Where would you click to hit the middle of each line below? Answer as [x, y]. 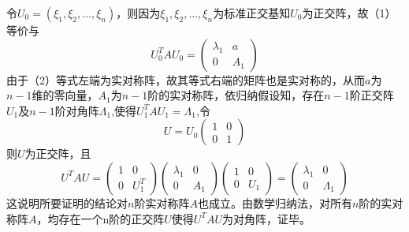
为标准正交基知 [252, 13]
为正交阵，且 [58, 153]
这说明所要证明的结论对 [67, 202]
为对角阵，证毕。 [266, 218]
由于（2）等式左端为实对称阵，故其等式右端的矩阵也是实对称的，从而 [186, 79]
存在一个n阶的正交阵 [112, 218]
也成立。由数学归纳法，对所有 [275, 202]
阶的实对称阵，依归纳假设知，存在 [236, 95]
